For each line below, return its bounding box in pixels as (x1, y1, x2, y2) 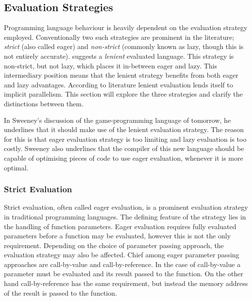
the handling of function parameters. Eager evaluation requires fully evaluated (4, 221, 236, 231)
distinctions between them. (4, 98, 84, 108)
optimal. (4, 162, 29, 172)
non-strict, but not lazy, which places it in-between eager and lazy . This (4, 60, 217, 70)
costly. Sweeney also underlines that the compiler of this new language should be (4, 143, 244, 153)
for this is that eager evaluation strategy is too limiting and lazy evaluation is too (4, 134, 247, 144)
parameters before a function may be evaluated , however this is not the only (4, 231, 231, 241)
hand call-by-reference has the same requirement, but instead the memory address (4, 278, 248, 288)
